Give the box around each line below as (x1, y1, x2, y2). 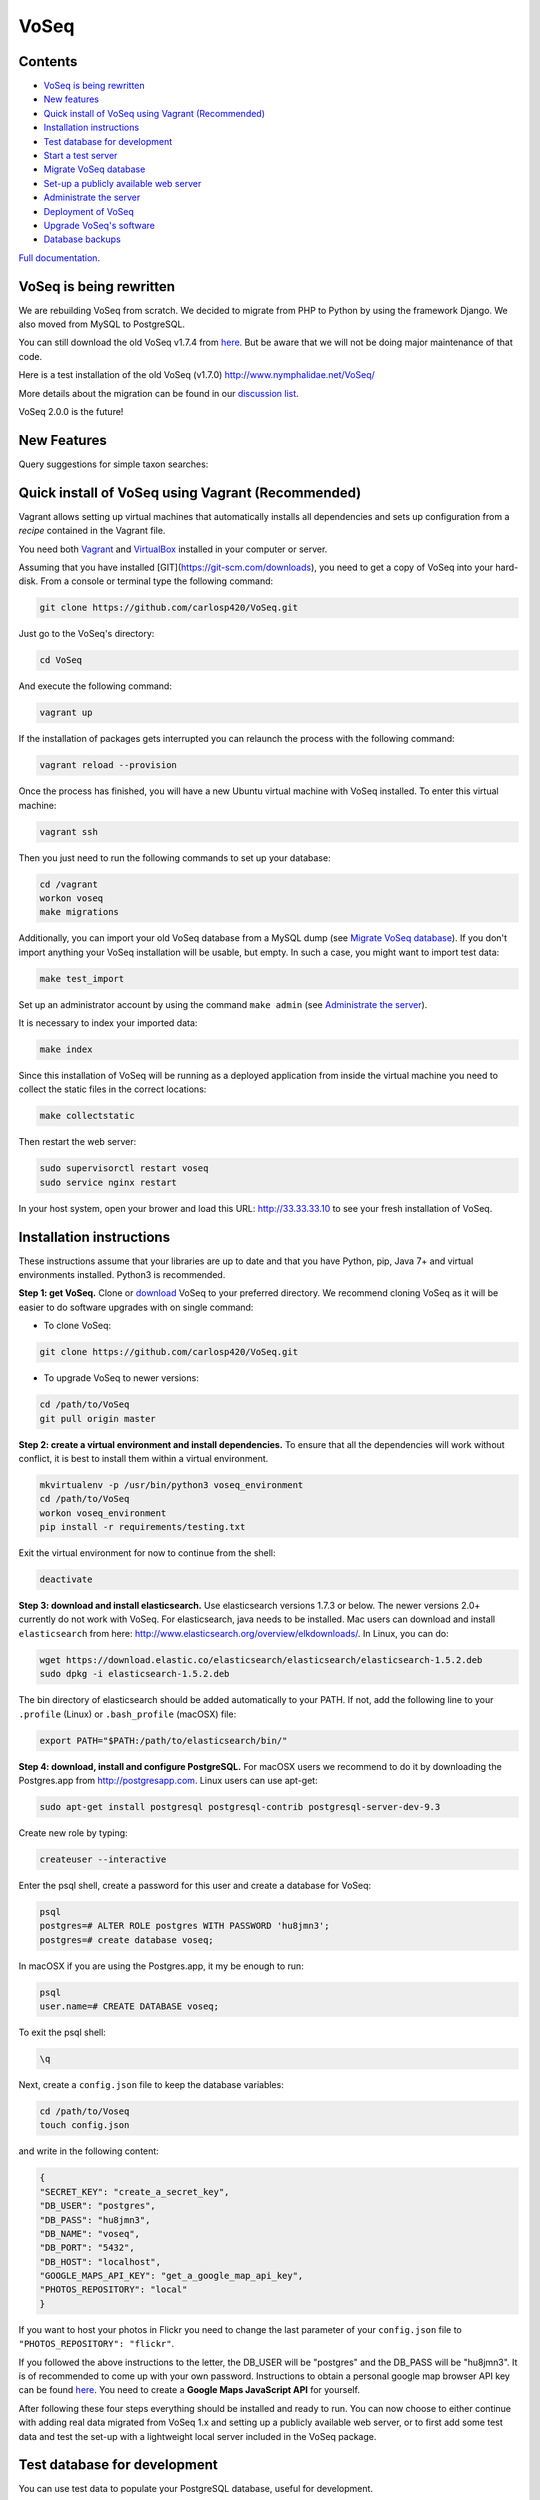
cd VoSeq (39, 655, 83, 666)
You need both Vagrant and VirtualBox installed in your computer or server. (18, 543, 328, 555)
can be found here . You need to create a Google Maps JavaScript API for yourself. (18, 2384, 360, 2396)
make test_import (39, 973, 125, 984)
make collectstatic (39, 1110, 135, 1122)
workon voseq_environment (39, 1507, 167, 1519)
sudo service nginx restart (39, 1176, 177, 1188)
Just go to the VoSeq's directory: (18, 628, 155, 640)
